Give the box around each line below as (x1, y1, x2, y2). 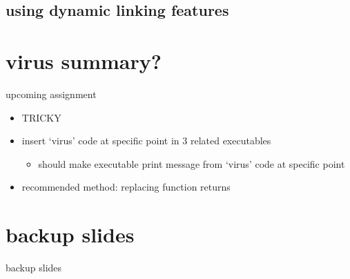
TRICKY (21, 110, 61, 124)
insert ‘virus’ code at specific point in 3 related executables (21, 133, 271, 148)
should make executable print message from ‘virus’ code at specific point (38, 156, 345, 171)
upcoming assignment (6, 86, 97, 101)
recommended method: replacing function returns (21, 180, 231, 194)
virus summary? (6, 46, 162, 75)
